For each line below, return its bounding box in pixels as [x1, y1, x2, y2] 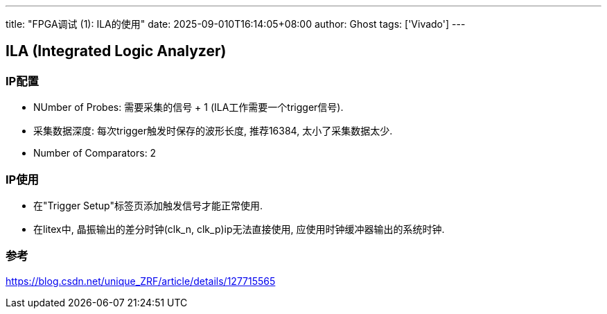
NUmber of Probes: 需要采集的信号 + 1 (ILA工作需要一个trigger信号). [33, 101, 344, 114]
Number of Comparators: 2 [33, 147, 157, 159]
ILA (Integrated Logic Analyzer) [6, 42, 227, 60]
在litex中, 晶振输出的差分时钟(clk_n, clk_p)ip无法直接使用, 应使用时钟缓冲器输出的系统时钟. [33, 223, 445, 235]
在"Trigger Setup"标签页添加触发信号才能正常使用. [33, 199, 263, 211]
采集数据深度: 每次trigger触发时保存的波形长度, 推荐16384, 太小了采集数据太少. [33, 125, 393, 137]
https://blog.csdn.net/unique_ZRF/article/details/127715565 [6, 274, 276, 287]
